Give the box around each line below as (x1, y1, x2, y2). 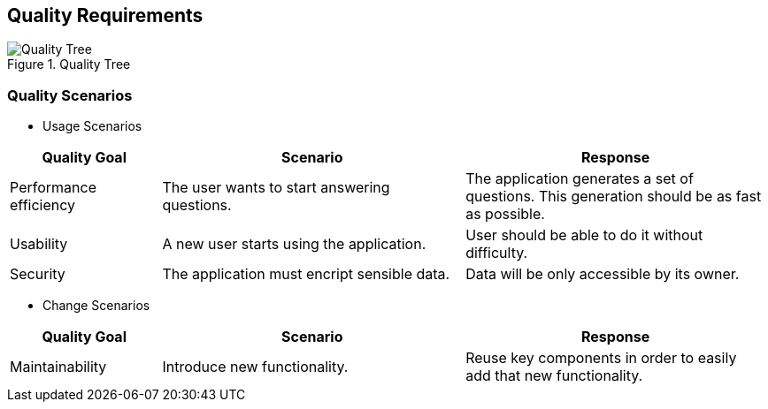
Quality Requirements (7, 4, 204, 27)
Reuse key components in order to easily (465, 349, 737, 367)
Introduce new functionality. (162, 358, 349, 376)
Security (10, 265, 65, 284)
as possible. (465, 205, 545, 223)
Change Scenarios (42, 298, 150, 314)
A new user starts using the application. (162, 235, 426, 254)
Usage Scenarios (42, 118, 142, 134)
